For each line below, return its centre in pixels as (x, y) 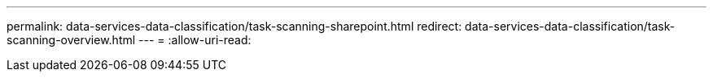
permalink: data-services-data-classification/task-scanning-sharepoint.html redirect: (234, 26)
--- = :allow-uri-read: (195, 40)
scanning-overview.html (71, 40)
